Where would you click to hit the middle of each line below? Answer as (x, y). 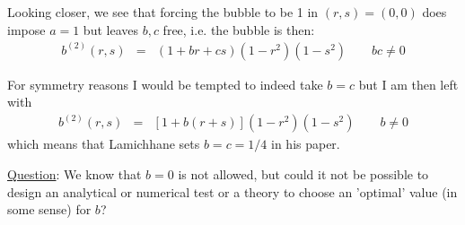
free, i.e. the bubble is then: (239, 29)
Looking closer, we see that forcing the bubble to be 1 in (163, 12)
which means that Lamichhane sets (104, 144)
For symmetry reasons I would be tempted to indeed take (165, 84)
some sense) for (49, 209)
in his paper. (306, 144)
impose (26, 29)
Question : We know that (75, 173)
